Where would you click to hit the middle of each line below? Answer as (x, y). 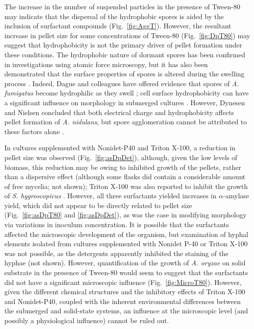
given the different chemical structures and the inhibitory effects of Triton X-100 (125, 292)
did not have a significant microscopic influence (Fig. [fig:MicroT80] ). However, (123, 282)
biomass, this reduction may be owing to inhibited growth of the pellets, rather (123, 167)
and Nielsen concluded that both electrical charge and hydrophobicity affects (119, 112)
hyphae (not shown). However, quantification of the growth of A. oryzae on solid (125, 263)
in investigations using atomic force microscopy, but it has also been (106, 64)
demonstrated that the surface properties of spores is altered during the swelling (125, 74)
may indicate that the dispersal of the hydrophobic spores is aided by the (114, 16)
